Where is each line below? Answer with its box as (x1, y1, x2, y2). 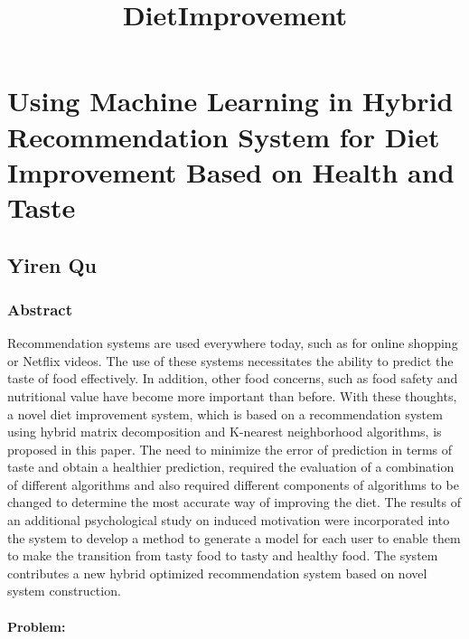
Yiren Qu (7, 250, 97, 278)
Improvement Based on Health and (7, 153, 455, 190)
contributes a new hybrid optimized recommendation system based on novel (7, 563, 427, 582)
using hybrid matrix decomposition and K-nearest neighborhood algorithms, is (7, 422, 442, 441)
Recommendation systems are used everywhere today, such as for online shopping (7, 334, 458, 352)
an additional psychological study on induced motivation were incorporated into (7, 511, 450, 530)
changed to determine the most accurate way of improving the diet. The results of (7, 493, 462, 512)
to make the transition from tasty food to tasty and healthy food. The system (7, 546, 438, 565)
